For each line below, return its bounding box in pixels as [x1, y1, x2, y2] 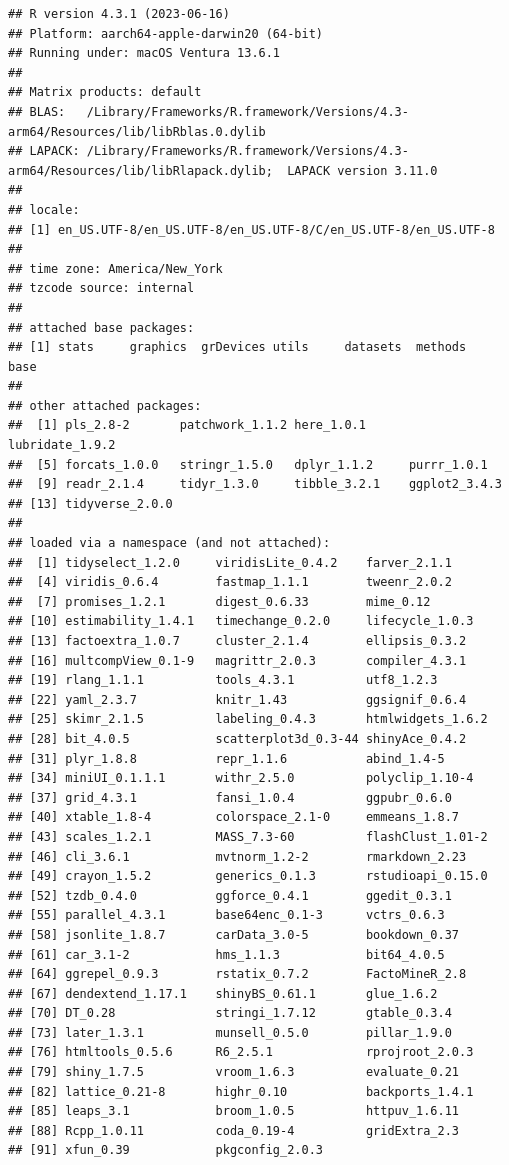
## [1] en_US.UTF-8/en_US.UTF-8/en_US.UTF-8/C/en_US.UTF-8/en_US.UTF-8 [8, 222, 495, 237]
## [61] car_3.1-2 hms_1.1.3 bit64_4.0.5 [8, 947, 445, 962]
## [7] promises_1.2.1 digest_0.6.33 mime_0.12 [8, 594, 431, 609]
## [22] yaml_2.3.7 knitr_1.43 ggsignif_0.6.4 [8, 692, 467, 707]
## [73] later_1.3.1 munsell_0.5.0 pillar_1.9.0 [8, 1025, 452, 1040]
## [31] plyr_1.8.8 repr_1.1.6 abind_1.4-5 [8, 751, 445, 766]
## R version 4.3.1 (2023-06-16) [8, 7, 230, 21]
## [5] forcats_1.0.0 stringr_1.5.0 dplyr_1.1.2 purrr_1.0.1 [8, 457, 488, 472]
